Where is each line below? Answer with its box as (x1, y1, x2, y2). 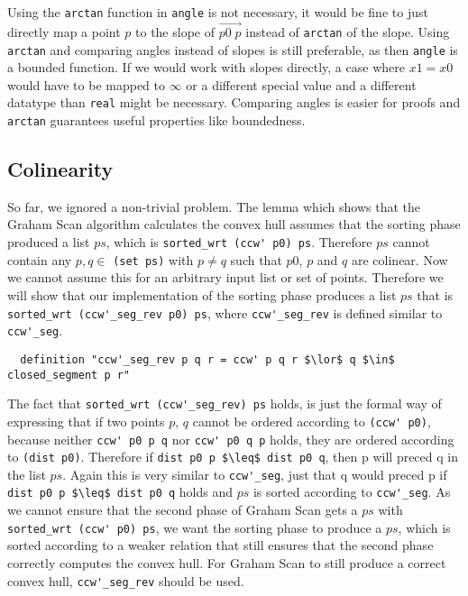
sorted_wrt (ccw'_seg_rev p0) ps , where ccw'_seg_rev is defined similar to (7, 303, 443, 322)
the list (7, 464, 46, 483)
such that (230, 250, 282, 269)
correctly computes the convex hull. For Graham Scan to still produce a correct (7, 553, 446, 572)
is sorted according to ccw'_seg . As (252, 482, 451, 501)
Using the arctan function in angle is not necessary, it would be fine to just (7, 3, 428, 21)
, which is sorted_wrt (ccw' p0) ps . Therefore (106, 233, 372, 252)
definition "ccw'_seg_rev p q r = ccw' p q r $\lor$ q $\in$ (20, 353, 395, 366)
